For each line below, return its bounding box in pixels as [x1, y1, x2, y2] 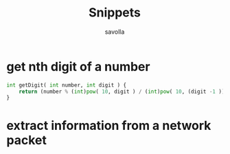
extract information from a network [6, 118, 211, 133]
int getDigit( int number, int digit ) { [6, 81, 127, 89]
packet [6, 132, 47, 148]
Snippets [88, 5, 141, 21]
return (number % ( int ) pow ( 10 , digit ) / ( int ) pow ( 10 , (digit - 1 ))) [19, 88, 228, 95]
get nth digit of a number [6, 58, 150, 74]
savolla [104, 27, 125, 36]
